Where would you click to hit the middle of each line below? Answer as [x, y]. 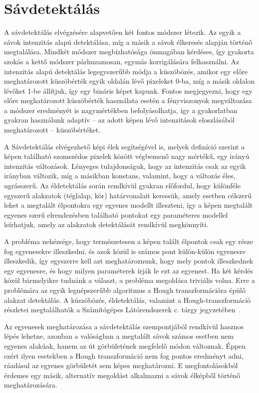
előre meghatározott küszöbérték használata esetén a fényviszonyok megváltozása [128, 100]
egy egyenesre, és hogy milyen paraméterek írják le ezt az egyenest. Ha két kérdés [129, 270]
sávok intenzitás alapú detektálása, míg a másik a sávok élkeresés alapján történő [128, 42]
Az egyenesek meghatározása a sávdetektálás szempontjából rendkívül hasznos [124, 326]
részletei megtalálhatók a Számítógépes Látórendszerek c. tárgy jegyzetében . [123, 310]
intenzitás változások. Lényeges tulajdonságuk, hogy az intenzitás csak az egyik [125, 166]
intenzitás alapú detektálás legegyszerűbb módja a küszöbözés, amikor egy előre [126, 71]
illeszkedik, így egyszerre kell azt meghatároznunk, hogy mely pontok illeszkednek [129, 261]
